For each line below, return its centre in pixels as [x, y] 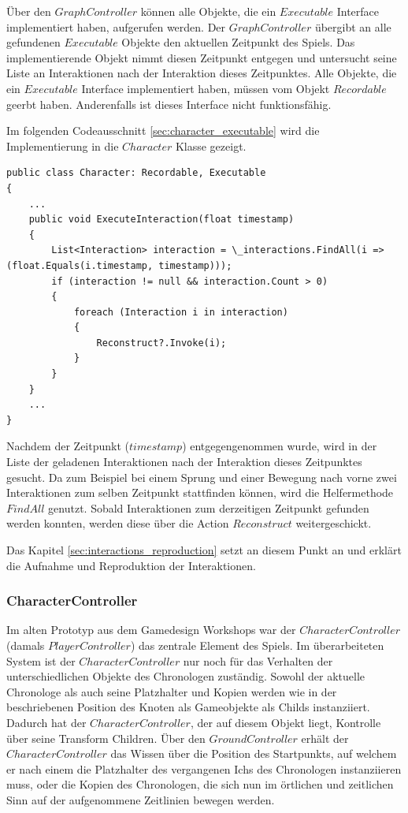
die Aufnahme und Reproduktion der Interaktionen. [131, 565]
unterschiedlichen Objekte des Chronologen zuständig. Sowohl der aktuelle [185, 676]
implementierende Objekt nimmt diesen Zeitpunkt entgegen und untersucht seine [202, 57]
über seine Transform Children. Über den [106, 738]
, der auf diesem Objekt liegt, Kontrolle [286, 722]
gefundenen [33, 42]
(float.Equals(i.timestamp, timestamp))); [119, 265]
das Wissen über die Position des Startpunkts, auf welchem [254, 753]
